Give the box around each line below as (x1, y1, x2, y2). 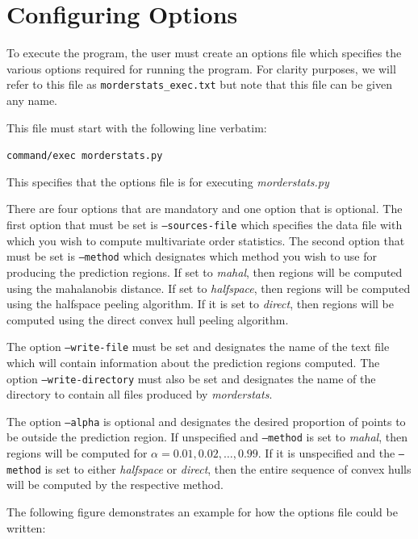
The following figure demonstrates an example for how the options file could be (6, 503, 398, 520)
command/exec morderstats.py (6, 150, 163, 162)
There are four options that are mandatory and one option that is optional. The (6, 200, 403, 217)
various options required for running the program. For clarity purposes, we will (6, 60, 396, 77)
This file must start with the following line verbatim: (6, 119, 267, 136)
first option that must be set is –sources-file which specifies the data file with (6, 216, 403, 232)
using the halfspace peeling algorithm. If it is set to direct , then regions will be (6, 295, 394, 312)
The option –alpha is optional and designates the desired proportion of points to (6, 412, 406, 429)
